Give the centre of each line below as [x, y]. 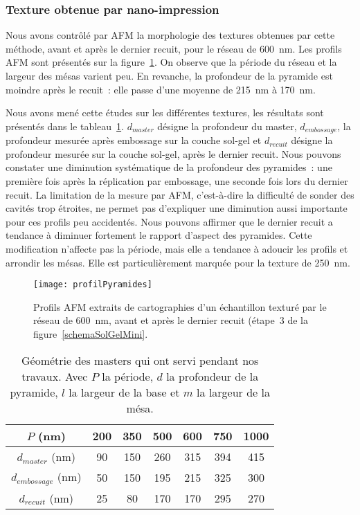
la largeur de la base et [124, 392]
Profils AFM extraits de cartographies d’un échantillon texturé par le [180, 306]
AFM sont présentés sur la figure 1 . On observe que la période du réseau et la [171, 62]
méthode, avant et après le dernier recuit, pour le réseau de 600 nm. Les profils [174, 48]
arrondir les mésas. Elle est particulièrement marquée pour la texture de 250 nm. [178, 262]
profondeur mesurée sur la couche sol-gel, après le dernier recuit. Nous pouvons [173, 153]
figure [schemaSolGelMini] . [91, 334]
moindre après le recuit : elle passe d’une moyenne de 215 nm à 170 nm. [161, 89]
